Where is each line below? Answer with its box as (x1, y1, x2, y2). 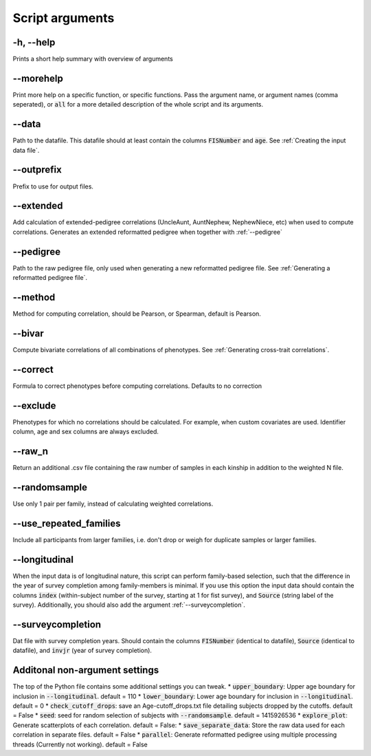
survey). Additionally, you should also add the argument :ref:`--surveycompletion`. (12, 601, 245, 609)
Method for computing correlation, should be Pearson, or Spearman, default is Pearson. (12, 310, 261, 318)
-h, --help (12, 36, 56, 48)
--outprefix (12, 164, 62, 175)
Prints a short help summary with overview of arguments (12, 55, 173, 63)
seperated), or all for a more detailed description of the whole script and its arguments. (12, 100, 264, 109)
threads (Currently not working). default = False (12, 740, 148, 748)
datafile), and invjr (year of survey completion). (12, 647, 153, 655)
